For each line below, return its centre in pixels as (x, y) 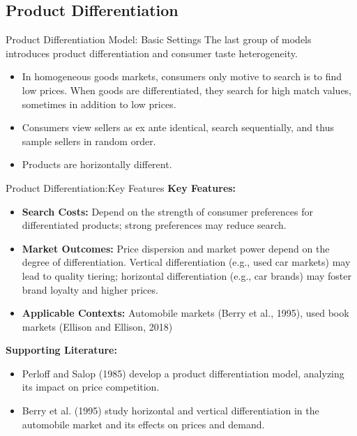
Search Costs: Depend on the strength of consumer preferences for (167, 211)
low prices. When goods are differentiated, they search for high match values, (187, 90)
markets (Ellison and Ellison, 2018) (97, 326)
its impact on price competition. (91, 387)
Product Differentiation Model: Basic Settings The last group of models (159, 39)
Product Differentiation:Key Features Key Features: (121, 187)
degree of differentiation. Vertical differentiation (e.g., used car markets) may (186, 262)
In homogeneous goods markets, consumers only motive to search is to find (182, 76)
